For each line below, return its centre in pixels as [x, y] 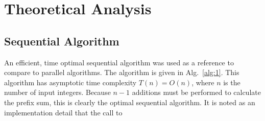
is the [232, 82]
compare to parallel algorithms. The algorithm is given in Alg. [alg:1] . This [122, 72]
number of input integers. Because [57, 92]
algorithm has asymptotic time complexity [70, 82]
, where [203, 82]
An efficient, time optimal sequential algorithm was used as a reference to [119, 62]
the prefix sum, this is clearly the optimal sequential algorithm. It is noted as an [130, 102]
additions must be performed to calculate [196, 92]
